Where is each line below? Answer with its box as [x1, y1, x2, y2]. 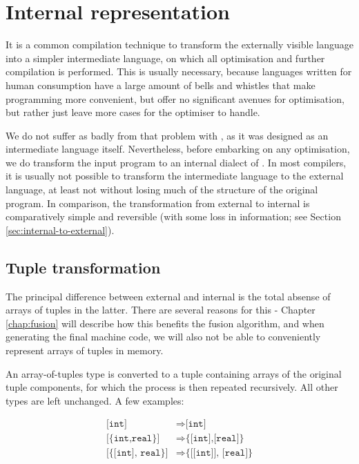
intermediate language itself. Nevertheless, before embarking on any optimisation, [6, 142, 350, 156]
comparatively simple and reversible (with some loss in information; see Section [6, 209, 341, 224]
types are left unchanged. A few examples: [6, 393, 184, 407]
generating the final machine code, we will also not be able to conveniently [6, 329, 321, 344]
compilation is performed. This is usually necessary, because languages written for [6, 64, 352, 79]
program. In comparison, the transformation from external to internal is [6, 195, 310, 210]
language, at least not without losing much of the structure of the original [6, 182, 318, 197]
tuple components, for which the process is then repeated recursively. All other [6, 380, 338, 394]
